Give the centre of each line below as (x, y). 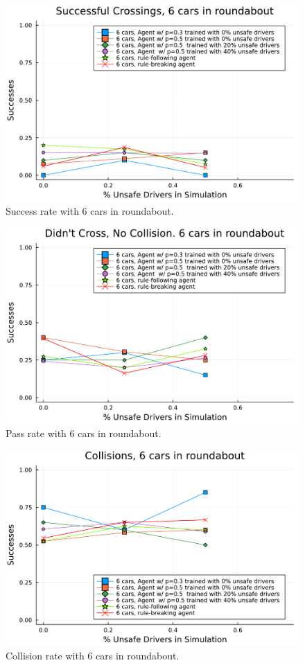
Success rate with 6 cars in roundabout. (90, 211)
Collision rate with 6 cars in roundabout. (93, 656)
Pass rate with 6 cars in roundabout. (84, 433)
